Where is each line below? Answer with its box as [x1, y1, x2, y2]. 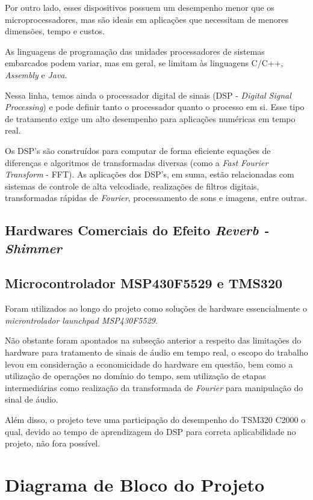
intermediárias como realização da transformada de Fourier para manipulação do [5, 381, 303, 394]
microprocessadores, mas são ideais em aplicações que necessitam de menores [5, 13, 288, 25]
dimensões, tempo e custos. [5, 25, 105, 37]
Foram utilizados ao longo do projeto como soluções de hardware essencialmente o [5, 302, 307, 315]
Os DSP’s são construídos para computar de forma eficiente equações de [5, 144, 271, 156]
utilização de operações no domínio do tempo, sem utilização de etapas [5, 369, 266, 382]
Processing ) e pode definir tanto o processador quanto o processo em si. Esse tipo [5, 100, 305, 113]
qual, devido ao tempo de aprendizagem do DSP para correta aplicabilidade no [5, 425, 296, 437]
